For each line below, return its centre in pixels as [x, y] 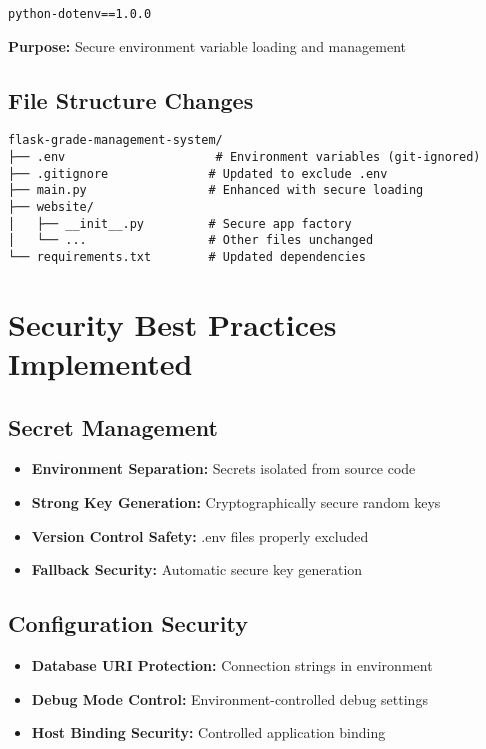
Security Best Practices [172, 323]
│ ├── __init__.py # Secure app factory [180, 223]
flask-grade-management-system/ [115, 140]
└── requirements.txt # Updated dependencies [187, 257]
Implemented [100, 363]
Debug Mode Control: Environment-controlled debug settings [229, 698]
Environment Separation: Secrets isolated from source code [223, 468]
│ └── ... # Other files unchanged [191, 240]
